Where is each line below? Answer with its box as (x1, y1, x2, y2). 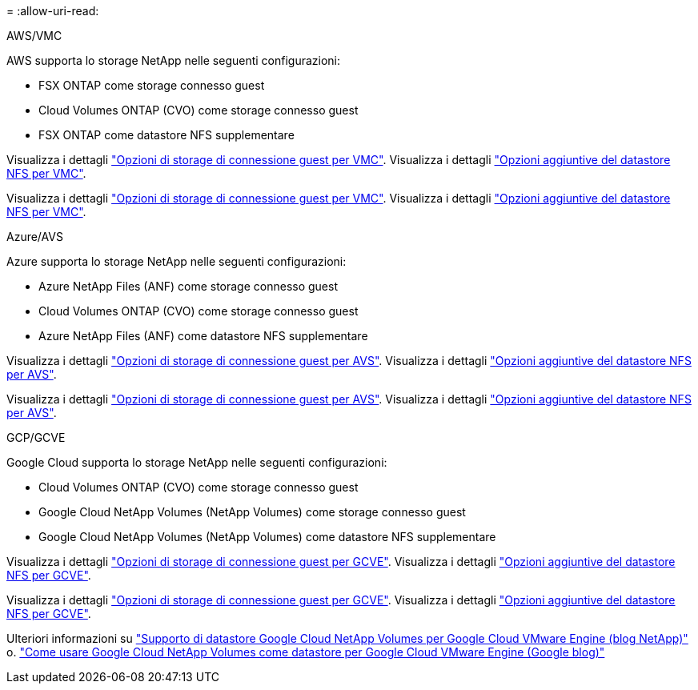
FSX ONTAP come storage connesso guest (38, 78, 265, 92)
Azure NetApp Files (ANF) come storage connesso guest (38, 279, 339, 293)
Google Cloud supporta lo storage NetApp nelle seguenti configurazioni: (6, 455, 387, 469)
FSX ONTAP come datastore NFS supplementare (38, 128, 295, 142)
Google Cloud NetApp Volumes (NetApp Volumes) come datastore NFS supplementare (38, 530, 496, 544)
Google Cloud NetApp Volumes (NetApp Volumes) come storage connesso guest (38, 505, 466, 519)
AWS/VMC (6, 29, 62, 42)
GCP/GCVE (6, 431, 66, 444)
